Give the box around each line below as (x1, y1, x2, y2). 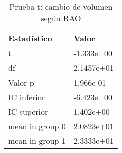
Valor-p (8, 76, 34, 88)
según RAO (41, 12, 81, 24)
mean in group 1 (8, 135, 66, 146)
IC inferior (8, 91, 45, 103)
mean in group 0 (8, 120, 66, 132)
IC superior (8, 106, 48, 117)
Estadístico (8, 32, 52, 44)
